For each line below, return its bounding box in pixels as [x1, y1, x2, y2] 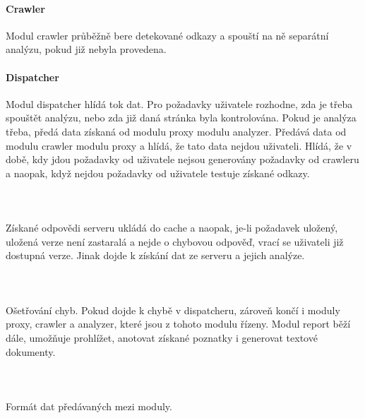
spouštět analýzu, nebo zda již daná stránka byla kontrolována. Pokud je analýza [6, 110, 357, 125]
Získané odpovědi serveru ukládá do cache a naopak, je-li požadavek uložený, [6, 220, 338, 235]
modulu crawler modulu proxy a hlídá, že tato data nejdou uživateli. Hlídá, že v [6, 138, 352, 153]
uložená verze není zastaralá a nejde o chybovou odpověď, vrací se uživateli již [6, 234, 344, 249]
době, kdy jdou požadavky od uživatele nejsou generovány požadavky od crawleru [6, 152, 359, 167]
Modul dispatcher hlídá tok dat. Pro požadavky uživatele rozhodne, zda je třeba [6, 96, 353, 111]
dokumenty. [6, 344, 56, 359]
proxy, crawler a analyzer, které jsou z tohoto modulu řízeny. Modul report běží [6, 316, 351, 331]
